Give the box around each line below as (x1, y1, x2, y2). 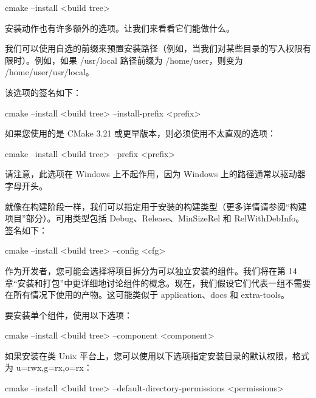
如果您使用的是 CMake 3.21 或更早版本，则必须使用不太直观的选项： (5, 127, 276, 140)
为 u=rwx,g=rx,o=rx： (5, 361, 92, 374)
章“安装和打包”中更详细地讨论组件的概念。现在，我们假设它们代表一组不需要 (5, 276, 311, 289)
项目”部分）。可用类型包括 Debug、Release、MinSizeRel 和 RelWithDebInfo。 (5, 212, 304, 224)
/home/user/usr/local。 (5, 66, 94, 78)
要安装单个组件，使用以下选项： (5, 308, 132, 321)
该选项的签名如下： (5, 86, 81, 98)
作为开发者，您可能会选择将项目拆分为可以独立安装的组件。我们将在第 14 (5, 264, 297, 277)
